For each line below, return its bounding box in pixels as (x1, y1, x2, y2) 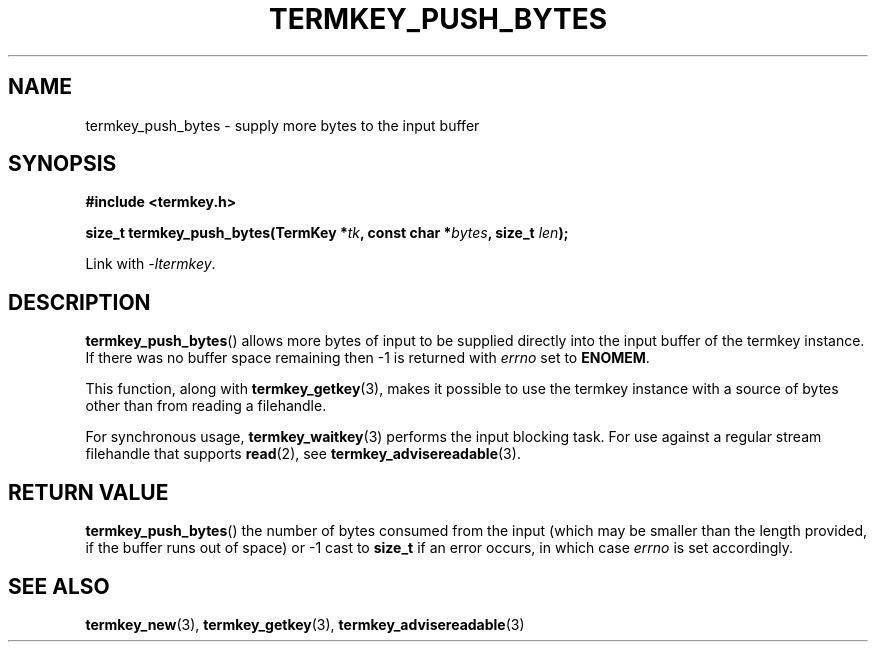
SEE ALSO (8, 573, 110, 599)
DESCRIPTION (8, 289, 151, 315)
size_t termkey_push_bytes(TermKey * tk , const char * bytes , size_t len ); (85, 224, 569, 242)
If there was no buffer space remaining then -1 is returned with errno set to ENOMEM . (85, 349, 650, 367)
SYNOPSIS (8, 151, 117, 177)
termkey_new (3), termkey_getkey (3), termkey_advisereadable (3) (85, 615, 525, 633)
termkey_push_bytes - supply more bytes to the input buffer (85, 116, 480, 134)
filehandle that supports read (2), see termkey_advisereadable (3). (85, 445, 521, 463)
